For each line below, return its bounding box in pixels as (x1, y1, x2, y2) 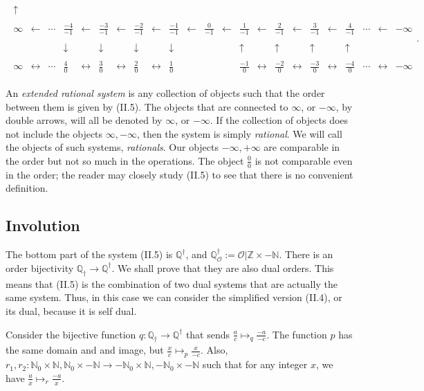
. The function (266, 327, 327, 341)
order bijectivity (6, 260, 74, 275)
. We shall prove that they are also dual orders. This (111, 260, 334, 275)
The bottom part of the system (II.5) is (6, 247, 173, 262)
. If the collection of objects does (210, 113, 349, 127)
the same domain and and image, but (6, 343, 164, 357)
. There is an (279, 247, 333, 262)
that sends (185, 327, 230, 341)
